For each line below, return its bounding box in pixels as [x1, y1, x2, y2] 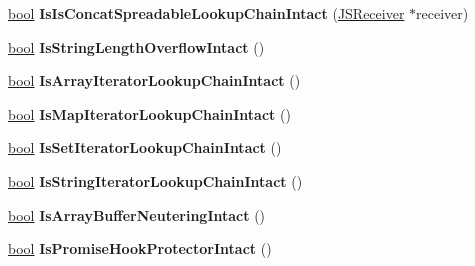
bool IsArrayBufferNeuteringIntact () [8, 204, 266, 225]
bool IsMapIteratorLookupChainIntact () [8, 103, 291, 124]
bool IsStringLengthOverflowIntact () [8, 36, 265, 57]
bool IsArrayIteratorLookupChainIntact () [8, 70, 301, 91]
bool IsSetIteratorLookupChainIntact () [8, 137, 282, 158]
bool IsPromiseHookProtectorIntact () [8, 238, 272, 259]
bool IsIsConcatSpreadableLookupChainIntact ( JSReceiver [8, 3, 405, 23]
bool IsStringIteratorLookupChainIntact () [8, 170, 303, 191]
